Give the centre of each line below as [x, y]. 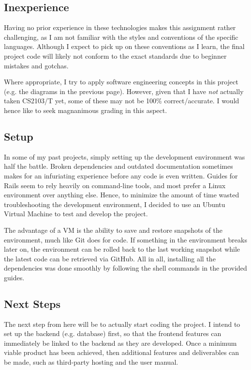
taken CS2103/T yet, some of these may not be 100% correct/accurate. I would [122, 101]
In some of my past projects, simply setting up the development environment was [125, 156]
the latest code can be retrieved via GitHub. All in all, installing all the [110, 258]
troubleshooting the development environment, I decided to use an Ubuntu [115, 204]
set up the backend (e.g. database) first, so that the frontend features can [113, 333]
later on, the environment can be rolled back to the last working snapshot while [122, 249]
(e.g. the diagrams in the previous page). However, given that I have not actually [124, 91]
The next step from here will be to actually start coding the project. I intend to [122, 324]
